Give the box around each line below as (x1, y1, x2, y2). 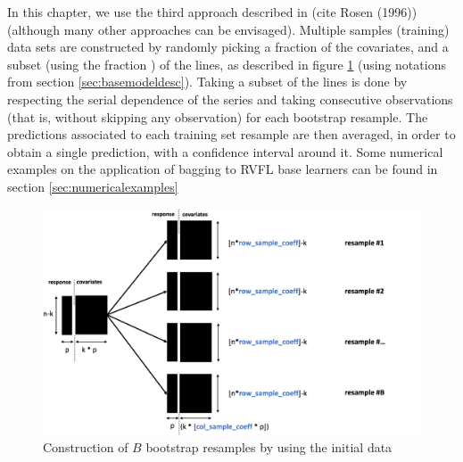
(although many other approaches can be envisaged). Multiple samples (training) (7, 20, 450, 38)
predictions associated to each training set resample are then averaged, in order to (7, 125, 456, 144)
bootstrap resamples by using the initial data (145, 438, 393, 457)
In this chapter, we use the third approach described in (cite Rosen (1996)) (7, 3, 418, 21)
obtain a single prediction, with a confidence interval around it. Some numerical (7, 142, 443, 161)
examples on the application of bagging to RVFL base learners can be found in (7, 160, 438, 178)
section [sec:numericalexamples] (7, 177, 178, 195)
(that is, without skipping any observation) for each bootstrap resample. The (7, 107, 428, 126)
